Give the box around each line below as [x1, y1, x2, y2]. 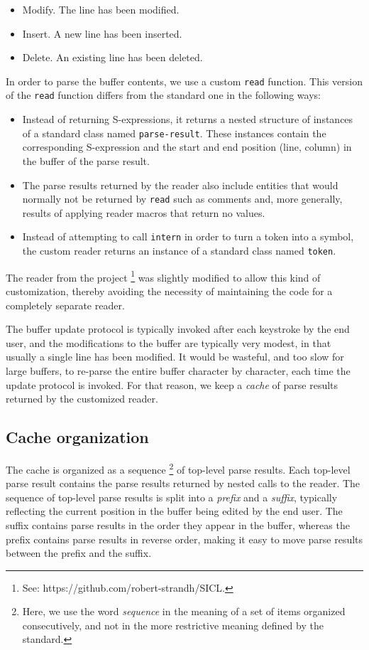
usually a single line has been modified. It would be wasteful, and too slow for [6, 349, 344, 364]
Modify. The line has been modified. [22, 2, 180, 16]
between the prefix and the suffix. [6, 545, 152, 560]
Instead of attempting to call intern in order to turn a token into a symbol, [22, 229, 354, 244]
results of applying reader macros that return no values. [22, 205, 265, 220]
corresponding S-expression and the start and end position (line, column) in [22, 139, 352, 154]
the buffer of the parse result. [22, 153, 150, 168]
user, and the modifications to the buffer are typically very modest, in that [6, 335, 331, 350]
